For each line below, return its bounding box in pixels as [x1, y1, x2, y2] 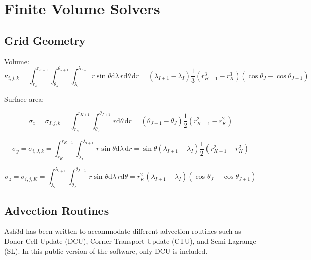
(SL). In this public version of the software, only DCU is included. [4, 245, 208, 256]
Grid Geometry [4, 32, 86, 48]
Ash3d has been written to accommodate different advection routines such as [4, 226, 241, 236]
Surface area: [4, 94, 44, 104]
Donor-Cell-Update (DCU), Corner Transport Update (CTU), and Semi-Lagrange [4, 236, 256, 246]
